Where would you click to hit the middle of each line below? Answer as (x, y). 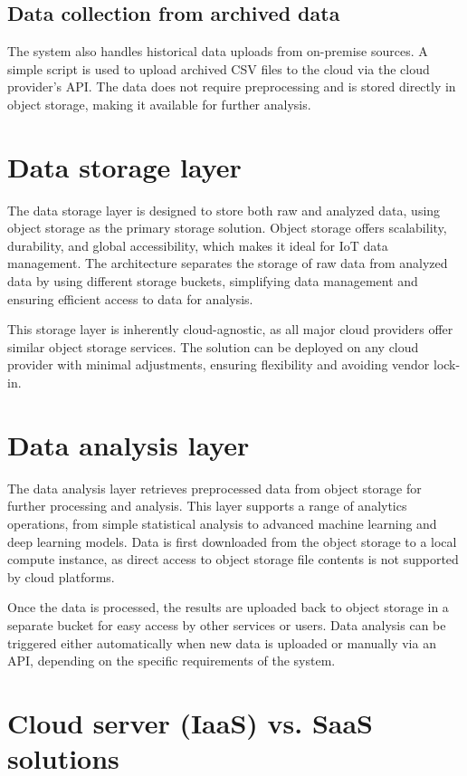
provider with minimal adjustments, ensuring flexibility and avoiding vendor (219, 364)
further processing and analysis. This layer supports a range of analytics (207, 506)
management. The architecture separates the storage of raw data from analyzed (228, 263)
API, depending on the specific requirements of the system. (172, 661)
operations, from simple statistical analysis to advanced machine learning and (222, 523)
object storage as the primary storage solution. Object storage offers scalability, (227, 228)
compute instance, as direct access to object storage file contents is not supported (233, 559)
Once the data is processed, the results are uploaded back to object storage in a (228, 607)
